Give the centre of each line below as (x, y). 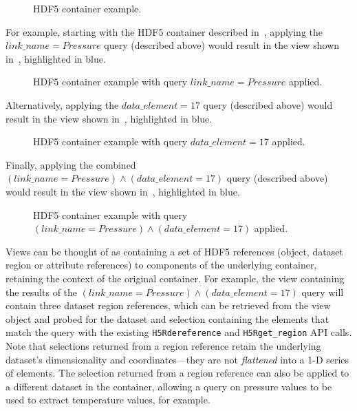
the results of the (42, 292)
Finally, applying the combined (71, 164)
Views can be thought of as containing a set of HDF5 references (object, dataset (174, 251)
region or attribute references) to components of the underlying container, (161, 265)
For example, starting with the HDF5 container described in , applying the (164, 31)
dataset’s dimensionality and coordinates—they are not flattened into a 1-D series (177, 359)
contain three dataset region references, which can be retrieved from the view (168, 305)
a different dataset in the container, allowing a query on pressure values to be (169, 386)
